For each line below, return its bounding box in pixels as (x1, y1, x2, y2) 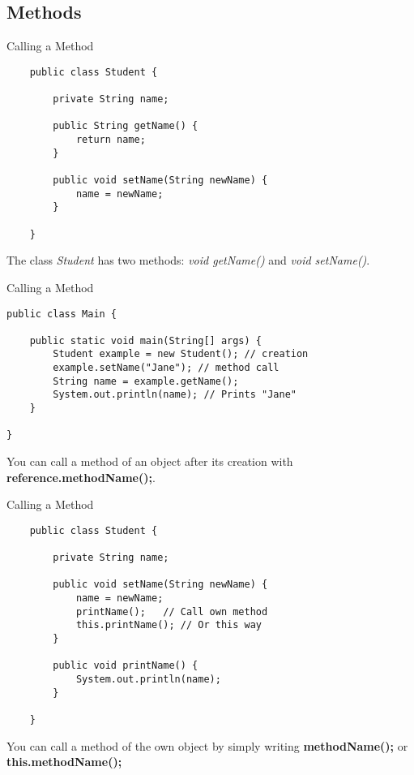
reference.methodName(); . (6, 468, 156, 485)
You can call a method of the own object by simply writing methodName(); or (6, 737, 408, 754)
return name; (75, 134, 146, 146)
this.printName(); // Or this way (75, 619, 262, 631)
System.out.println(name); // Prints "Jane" (53, 389, 297, 401)
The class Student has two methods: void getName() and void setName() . (6, 252, 370, 269)
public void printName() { (53, 660, 198, 672)
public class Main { (6, 308, 117, 320)
